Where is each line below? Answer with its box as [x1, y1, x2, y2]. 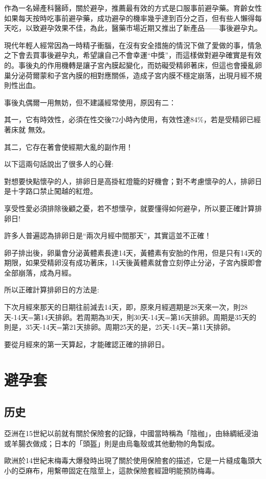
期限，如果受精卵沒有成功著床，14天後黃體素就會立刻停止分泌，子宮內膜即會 [4, 257, 262, 268]
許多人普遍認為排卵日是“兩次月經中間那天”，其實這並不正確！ [4, 230, 212, 241]
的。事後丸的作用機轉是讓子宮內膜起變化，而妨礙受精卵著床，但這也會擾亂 [4, 59, 255, 70]
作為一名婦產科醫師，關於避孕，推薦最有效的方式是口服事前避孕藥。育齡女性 [4, 3, 262, 13]
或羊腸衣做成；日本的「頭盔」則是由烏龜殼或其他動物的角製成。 [4, 438, 219, 448]
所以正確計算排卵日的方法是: [4, 284, 99, 295]
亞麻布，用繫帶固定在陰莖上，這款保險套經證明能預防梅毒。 [18, 465, 219, 475]
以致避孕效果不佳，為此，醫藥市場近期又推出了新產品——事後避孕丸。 [25, 22, 262, 33]
